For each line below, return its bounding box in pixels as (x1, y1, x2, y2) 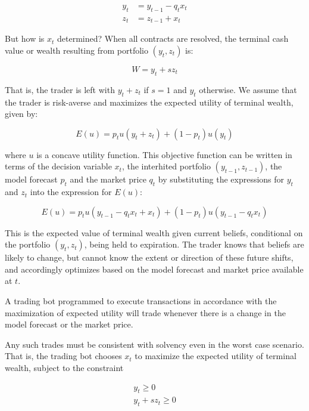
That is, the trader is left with (5, 83, 115, 95)
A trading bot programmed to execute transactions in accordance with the (5, 295, 277, 307)
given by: (5, 107, 38, 120)
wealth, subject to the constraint (5, 361, 124, 374)
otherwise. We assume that (199, 83, 297, 95)
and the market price (70, 173, 146, 186)
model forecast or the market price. (5, 318, 133, 330)
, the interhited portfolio (121, 160, 211, 172)
